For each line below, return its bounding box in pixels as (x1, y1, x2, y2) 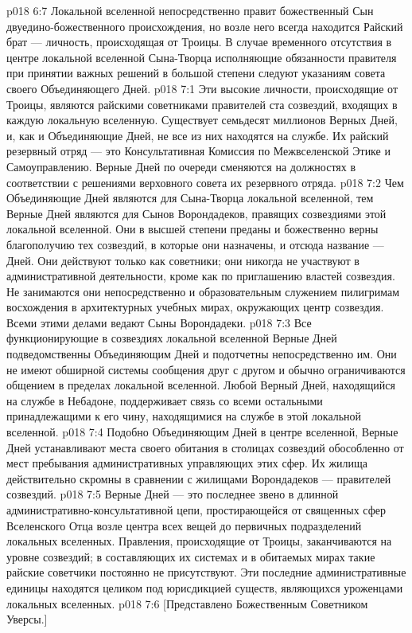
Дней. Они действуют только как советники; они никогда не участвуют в (6, 252, 360, 268)
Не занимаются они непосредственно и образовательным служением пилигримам (6, 283, 400, 299)
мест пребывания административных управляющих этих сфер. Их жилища (6, 455, 368, 471)
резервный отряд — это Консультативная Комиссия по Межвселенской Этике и (6, 143, 391, 159)
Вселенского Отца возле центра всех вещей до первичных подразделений (6, 517, 362, 533)
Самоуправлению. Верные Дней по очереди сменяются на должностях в (6, 158, 356, 174)
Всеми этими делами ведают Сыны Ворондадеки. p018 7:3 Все (6, 314, 312, 330)
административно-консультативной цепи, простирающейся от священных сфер (6, 502, 387, 518)
